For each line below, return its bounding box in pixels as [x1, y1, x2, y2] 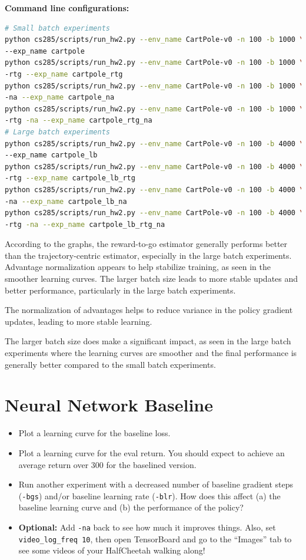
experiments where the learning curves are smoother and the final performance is [5, 347, 297, 359]
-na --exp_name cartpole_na [5, 93, 115, 102]
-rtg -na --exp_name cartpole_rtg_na [5, 116, 152, 125]
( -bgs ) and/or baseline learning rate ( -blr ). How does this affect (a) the [18, 489, 281, 502]
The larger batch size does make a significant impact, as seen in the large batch [5, 335, 291, 347]
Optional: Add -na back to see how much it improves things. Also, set [18, 521, 276, 533]
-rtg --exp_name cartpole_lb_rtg [5, 174, 135, 183]
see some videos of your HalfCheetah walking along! [18, 544, 205, 556]
